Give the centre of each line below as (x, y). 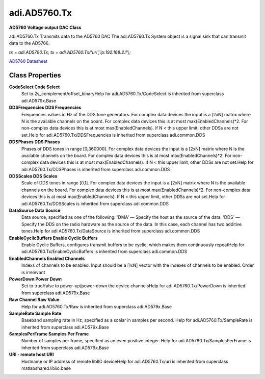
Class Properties (35, 75)
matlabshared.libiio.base (46, 368)
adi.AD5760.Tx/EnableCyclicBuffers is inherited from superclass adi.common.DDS (104, 252)
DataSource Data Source (35, 210)
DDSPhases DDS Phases (35, 142)
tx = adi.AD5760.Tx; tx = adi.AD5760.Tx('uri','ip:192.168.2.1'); (70, 52)
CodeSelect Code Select (34, 87)
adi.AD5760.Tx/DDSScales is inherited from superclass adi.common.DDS (95, 203)
